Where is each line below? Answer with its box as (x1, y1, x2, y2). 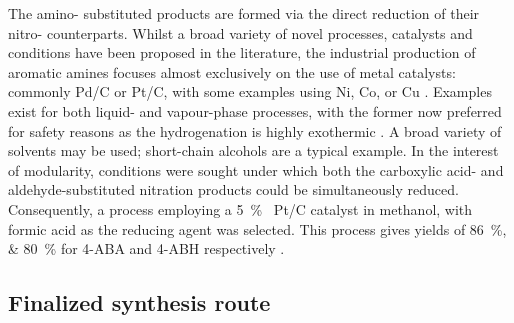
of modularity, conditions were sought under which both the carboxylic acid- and (8, 159, 504, 180)
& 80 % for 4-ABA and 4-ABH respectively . (8, 238, 285, 259)
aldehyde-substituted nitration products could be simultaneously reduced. (8, 179, 459, 200)
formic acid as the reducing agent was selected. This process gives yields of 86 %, (8, 218, 507, 239)
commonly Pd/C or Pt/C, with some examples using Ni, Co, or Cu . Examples (8, 81, 492, 102)
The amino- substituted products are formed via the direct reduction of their (8, 3, 480, 23)
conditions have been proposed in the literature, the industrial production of (8, 42, 476, 63)
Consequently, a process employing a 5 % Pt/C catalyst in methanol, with (8, 198, 473, 219)
